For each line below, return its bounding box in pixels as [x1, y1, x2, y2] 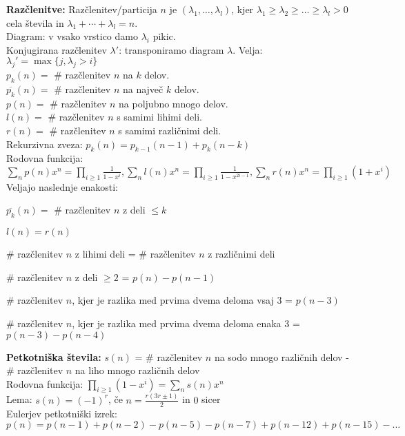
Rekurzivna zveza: [6, 136, 83, 151]
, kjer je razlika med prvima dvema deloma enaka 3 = [72, 315, 300, 330]
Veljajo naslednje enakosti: [6, 179, 118, 194]
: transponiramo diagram [119, 42, 224, 56]
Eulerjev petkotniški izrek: [6, 406, 117, 420]
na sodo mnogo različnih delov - [214, 349, 349, 364]
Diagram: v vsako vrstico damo [6, 29, 138, 43]
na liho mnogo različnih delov [75, 363, 200, 377]
